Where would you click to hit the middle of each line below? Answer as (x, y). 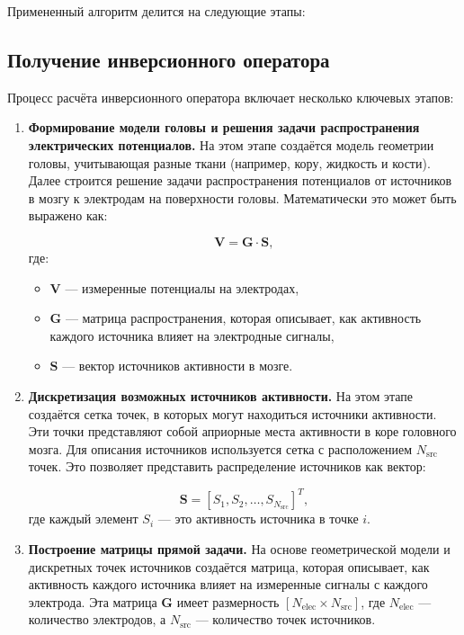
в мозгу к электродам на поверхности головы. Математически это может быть (242, 197)
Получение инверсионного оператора (169, 59)
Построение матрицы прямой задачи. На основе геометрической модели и (239, 548)
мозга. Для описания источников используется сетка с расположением (220, 448)
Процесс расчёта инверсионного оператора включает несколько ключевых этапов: (231, 97)
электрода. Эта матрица (93, 601)
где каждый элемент (83, 519)
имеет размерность (228, 601)
